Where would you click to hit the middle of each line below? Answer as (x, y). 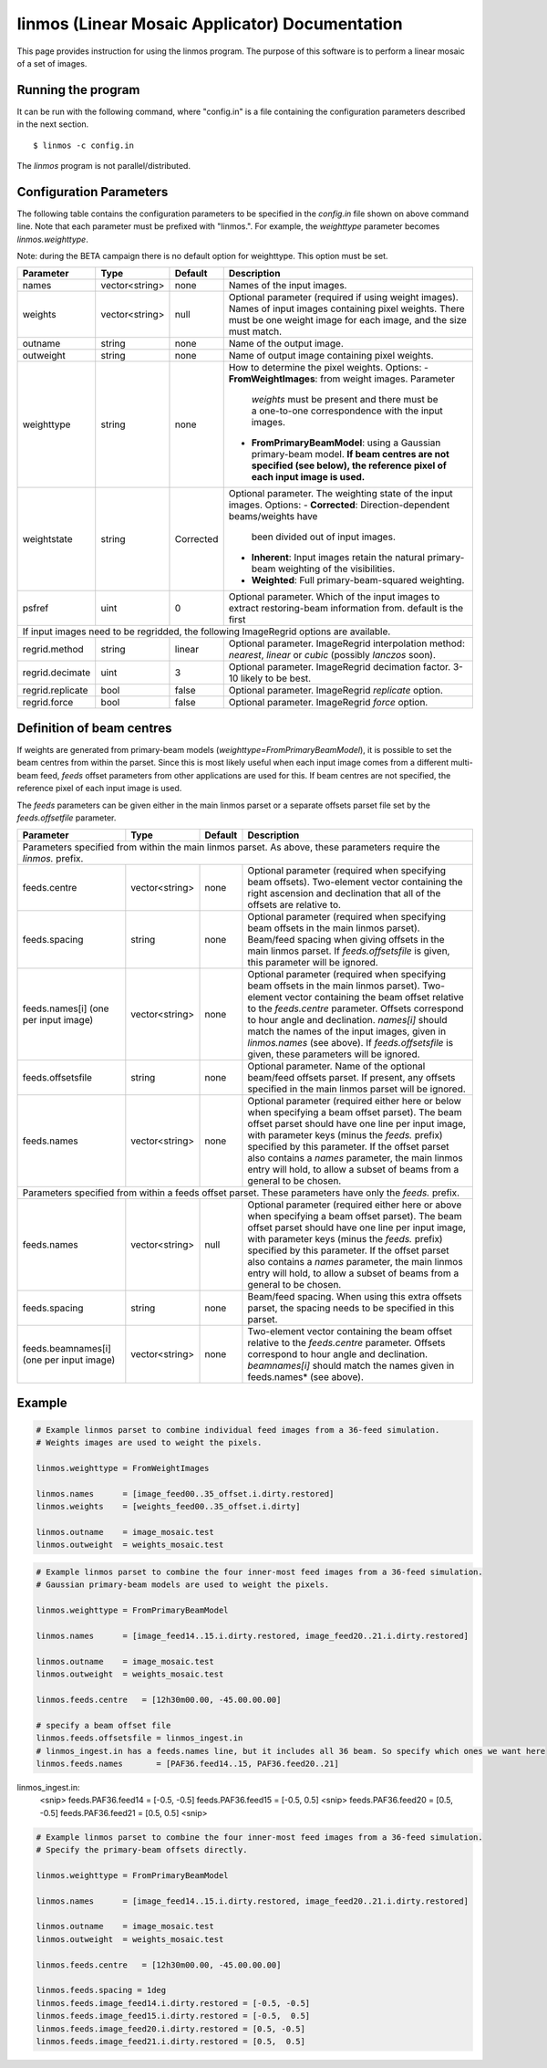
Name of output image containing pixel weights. (331, 356)
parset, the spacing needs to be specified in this (351, 1308)
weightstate (47, 539)
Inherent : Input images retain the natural (338, 558)
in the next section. (53, 124)
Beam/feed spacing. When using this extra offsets (355, 1297)
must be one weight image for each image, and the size (347, 320)
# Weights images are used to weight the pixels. (149, 1443)
